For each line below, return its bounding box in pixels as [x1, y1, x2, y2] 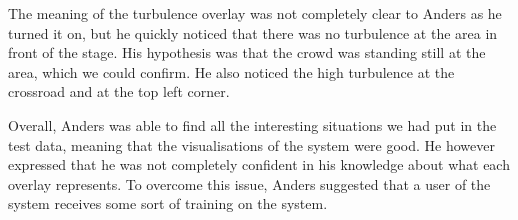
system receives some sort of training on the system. [8, 193, 328, 214]
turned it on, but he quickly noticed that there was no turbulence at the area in [8, 22, 498, 43]
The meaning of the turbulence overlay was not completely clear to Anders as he [8, 3, 502, 23]
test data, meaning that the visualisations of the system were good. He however [8, 134, 495, 155]
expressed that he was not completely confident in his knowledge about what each [8, 154, 510, 175]
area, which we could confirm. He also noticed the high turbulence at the [8, 61, 455, 82]
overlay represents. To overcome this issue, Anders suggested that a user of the [8, 173, 491, 194]
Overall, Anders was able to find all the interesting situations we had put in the [8, 114, 497, 135]
